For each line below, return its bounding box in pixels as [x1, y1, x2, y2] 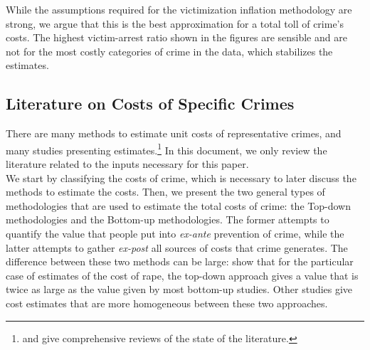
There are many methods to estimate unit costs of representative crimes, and [6, 126, 342, 141]
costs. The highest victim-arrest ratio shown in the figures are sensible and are [6, 30, 347, 45]
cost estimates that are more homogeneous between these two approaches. [6, 295, 328, 310]
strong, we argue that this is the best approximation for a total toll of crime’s [6, 16, 344, 31]
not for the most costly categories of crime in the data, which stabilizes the [6, 43, 333, 58]
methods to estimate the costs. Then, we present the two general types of [6, 184, 325, 199]
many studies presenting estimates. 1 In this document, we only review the [6, 140, 327, 157]
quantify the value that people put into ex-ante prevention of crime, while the [6, 226, 344, 240]
